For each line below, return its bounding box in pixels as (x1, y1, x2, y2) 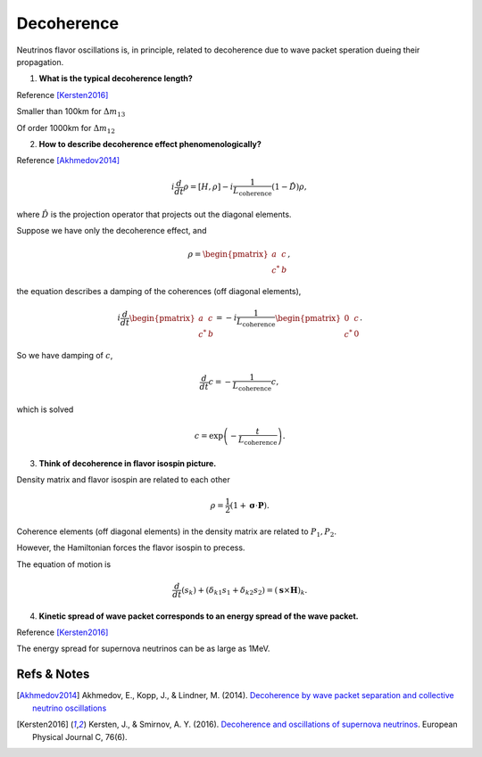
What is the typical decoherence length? (38, 73, 194, 84)
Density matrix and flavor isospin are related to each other (16, 473, 231, 485)
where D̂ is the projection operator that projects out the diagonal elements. (16, 210, 292, 220)
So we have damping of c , (16, 350, 113, 361)
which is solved (16, 404, 74, 415)
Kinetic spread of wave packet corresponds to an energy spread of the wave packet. (38, 611, 359, 621)
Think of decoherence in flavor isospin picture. (38, 457, 217, 468)
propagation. (16, 56, 64, 67)
